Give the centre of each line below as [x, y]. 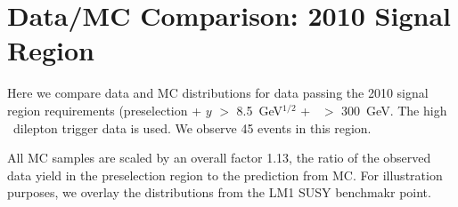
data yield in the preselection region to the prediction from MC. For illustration [225, 175]
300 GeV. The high [394, 110]
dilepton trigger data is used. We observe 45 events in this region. [192, 127]
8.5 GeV [260, 110]
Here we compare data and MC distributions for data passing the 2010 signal [218, 93]
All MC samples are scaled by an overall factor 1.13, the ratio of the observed [219, 158]
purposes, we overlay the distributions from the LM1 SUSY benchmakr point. [219, 192]
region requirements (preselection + [105, 110]
